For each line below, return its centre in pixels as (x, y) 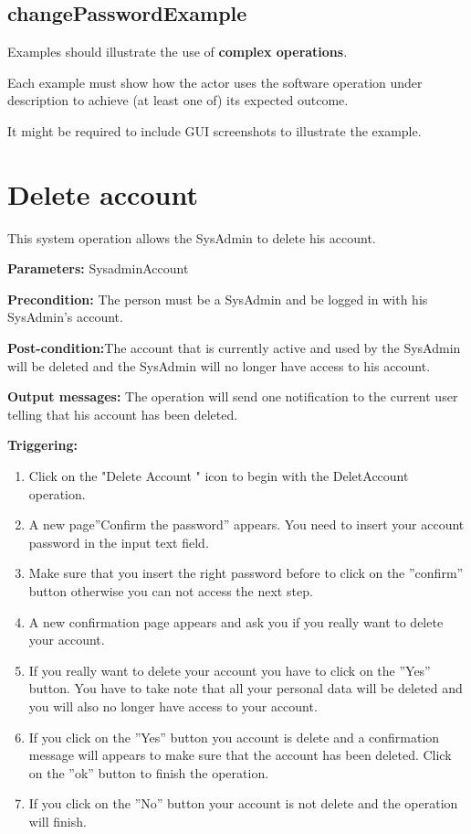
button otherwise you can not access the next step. (171, 591)
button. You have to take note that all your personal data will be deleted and (246, 688)
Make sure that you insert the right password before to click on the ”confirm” (246, 573)
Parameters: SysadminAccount (98, 268)
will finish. (58, 821)
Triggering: (42, 445)
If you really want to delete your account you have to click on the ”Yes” (230, 670)
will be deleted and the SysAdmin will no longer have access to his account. (219, 365)
